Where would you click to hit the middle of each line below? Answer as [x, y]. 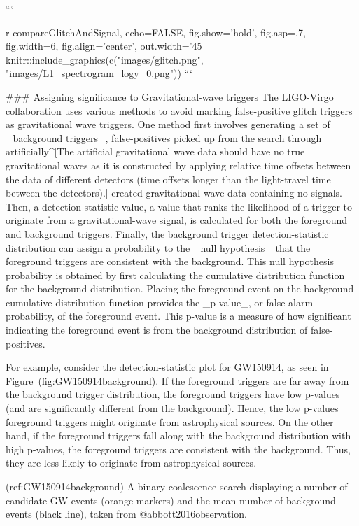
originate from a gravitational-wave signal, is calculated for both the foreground [177, 220]
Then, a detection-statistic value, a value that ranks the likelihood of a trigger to [179, 206]
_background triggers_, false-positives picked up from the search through [164, 137]
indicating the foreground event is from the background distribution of [157, 330]
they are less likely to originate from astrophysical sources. [131, 463]
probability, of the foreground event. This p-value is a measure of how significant [178, 316]
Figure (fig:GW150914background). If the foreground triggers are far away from [177, 380]
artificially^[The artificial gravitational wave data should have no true [155, 151]
